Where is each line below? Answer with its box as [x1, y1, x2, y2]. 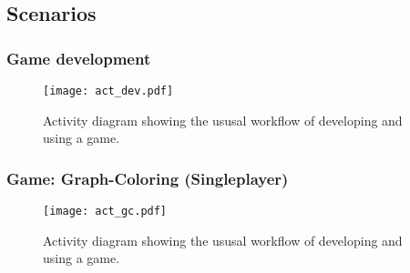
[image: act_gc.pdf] [43, 205, 168, 218]
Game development [6, 46, 151, 69]
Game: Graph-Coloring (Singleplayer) [6, 167, 289, 189]
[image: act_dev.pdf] [43, 85, 174, 97]
